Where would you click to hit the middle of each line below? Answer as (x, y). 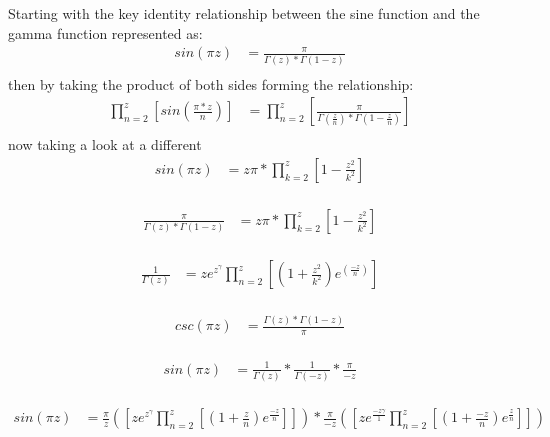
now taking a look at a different (105, 144)
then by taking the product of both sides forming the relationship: (211, 83)
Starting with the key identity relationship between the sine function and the (244, 13)
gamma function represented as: (105, 32)
